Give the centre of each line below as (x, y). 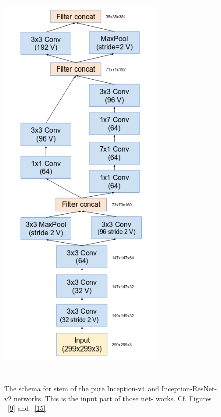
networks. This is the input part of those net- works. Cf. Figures (113, 398)
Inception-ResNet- (189, 389)
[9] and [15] (27, 408)
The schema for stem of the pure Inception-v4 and (82, 389)
